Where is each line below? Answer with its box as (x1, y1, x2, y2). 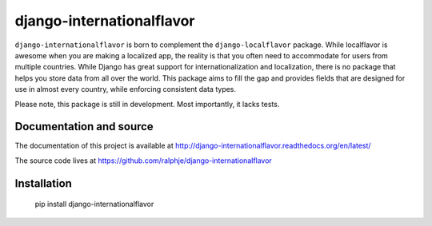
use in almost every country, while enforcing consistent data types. (14, 85, 236, 94)
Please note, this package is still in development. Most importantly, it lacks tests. (14, 99, 280, 109)
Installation (14, 176, 72, 190)
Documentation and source (14, 120, 154, 133)
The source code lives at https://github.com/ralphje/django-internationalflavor (14, 156, 272, 165)
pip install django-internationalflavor (34, 200, 154, 209)
